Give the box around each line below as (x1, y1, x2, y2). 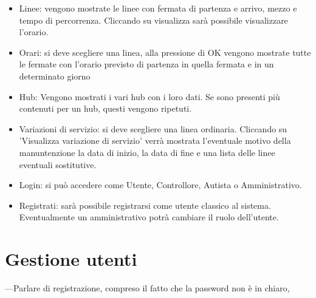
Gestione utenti (5, 246, 137, 271)
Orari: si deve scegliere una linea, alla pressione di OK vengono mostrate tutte (19, 46, 311, 58)
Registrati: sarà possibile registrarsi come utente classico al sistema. (19, 198, 271, 211)
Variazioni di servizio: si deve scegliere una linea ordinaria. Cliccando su (19, 122, 287, 135)
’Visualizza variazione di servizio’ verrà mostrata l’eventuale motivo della (19, 134, 291, 147)
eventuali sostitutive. (19, 158, 97, 171)
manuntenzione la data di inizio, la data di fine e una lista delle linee (19, 146, 275, 158)
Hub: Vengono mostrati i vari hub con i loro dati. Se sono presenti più (19, 90, 280, 103)
